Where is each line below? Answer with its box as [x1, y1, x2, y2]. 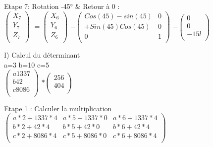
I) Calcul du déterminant [4, 50, 80, 60]
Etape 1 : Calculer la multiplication [4, 103, 112, 113]
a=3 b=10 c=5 [4, 59, 49, 70]
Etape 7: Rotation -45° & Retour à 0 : [4, 1, 120, 11]
